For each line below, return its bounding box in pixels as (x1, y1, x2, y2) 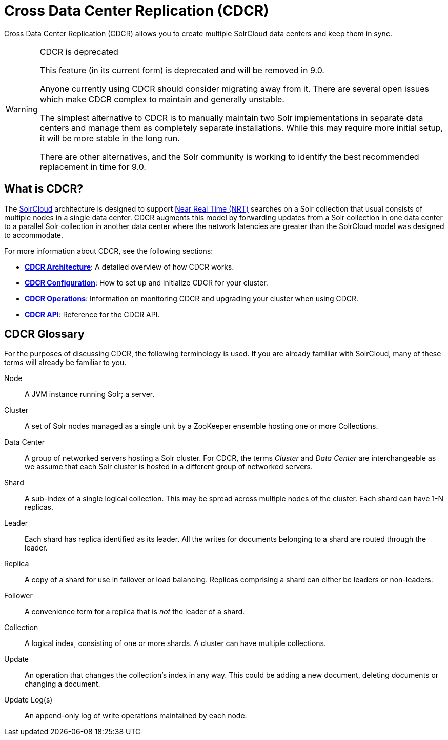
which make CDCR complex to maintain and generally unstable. (39, 93, 284, 104)
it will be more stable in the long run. (39, 132, 180, 143)
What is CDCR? (4, 182, 83, 196)
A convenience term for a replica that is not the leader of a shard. (25, 607, 245, 616)
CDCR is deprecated (39, 46, 118, 57)
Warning (6, 104, 38, 115)
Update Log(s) (4, 695, 53, 705)
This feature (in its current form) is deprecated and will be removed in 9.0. (39, 65, 324, 75)
